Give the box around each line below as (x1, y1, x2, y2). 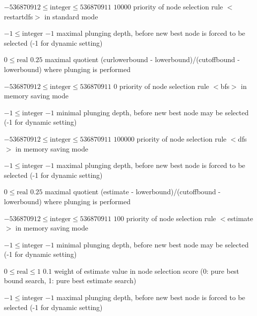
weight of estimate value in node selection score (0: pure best (54, 265, 240, 276)
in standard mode (44, 11, 98, 21)
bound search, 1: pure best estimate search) (4, 275, 136, 286)
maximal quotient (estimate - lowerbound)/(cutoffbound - (45, 186, 221, 197)
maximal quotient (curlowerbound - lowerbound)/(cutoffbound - (45, 54, 240, 65)
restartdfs (4, 11, 33, 21)
